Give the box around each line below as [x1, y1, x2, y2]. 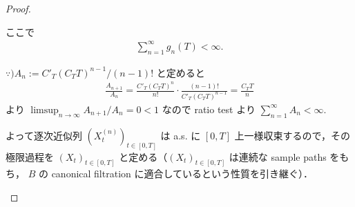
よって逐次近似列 [6, 128, 82, 142]
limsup [30, 105, 59, 115]
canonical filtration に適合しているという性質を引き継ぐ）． [51, 166, 314, 181]
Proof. [6, 1, 31, 15]
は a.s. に [160, 128, 201, 142]
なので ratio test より [162, 101, 256, 116]
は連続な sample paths [229, 149, 327, 164]
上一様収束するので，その [234, 128, 351, 142]
